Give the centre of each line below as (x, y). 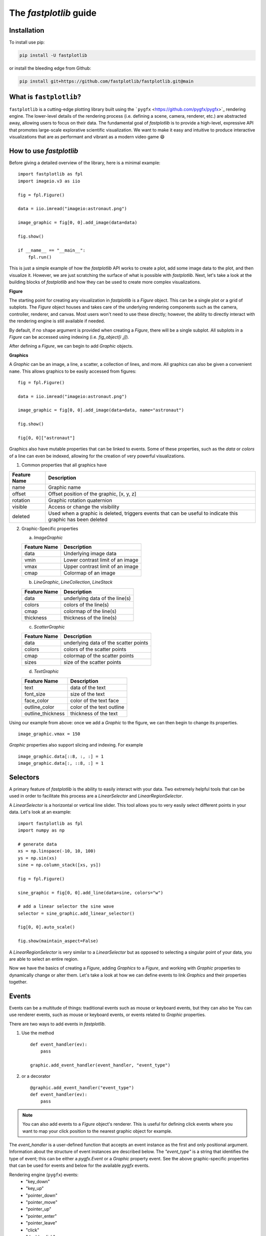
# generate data (37, 844)
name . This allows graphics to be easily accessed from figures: (73, 371)
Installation (27, 30)
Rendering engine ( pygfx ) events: (44, 1175)
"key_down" (38, 1181)
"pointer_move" (42, 1202)
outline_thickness (45, 713)
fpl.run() (40, 257)
